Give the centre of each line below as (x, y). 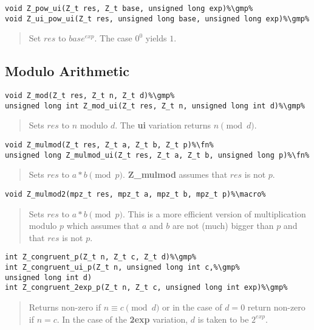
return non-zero (276, 307)
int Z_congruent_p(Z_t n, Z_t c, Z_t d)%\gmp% (101, 257)
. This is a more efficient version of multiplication (214, 213)
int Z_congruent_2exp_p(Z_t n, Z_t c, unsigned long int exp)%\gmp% (146, 288)
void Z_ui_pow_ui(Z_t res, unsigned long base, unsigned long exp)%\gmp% (157, 19)
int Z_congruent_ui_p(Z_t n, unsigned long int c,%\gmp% (122, 268)
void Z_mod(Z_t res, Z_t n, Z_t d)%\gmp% (90, 96)
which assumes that (103, 226)
